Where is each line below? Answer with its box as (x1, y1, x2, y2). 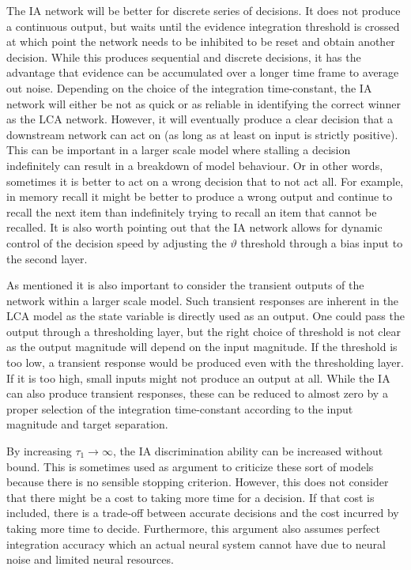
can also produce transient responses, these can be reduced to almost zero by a (6, 385, 388, 402)
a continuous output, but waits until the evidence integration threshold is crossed (6, 17, 400, 34)
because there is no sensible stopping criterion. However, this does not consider (6, 474, 389, 490)
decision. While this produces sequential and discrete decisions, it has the (6, 48, 361, 65)
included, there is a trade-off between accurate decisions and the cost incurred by (6, 504, 399, 521)
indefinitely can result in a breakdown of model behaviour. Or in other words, (6, 157, 383, 173)
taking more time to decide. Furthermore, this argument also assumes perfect (6, 520, 380, 536)
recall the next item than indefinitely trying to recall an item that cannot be (6, 203, 377, 220)
